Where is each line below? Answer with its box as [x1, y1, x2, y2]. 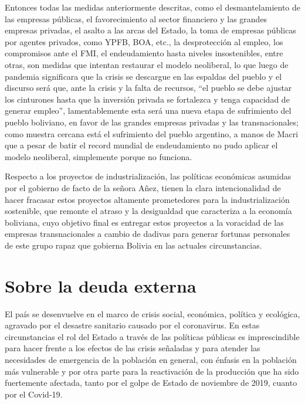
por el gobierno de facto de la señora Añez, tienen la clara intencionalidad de [5, 181, 281, 193]
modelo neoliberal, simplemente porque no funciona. [5, 150, 192, 162]
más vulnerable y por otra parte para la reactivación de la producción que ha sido [5, 365, 299, 377]
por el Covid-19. [5, 388, 63, 400]
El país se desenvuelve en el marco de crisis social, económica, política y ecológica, [5, 307, 300, 320]
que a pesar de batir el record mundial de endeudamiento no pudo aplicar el [5, 139, 278, 151]
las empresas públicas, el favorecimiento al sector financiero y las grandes [5, 12, 267, 25]
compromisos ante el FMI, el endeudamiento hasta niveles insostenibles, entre [5, 47, 283, 59]
